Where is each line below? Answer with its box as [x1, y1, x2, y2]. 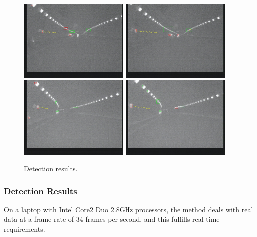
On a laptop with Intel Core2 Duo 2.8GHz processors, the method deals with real [4, 204, 253, 214]
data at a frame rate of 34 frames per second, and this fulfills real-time [4, 214, 220, 224]
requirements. [4, 224, 45, 234]
